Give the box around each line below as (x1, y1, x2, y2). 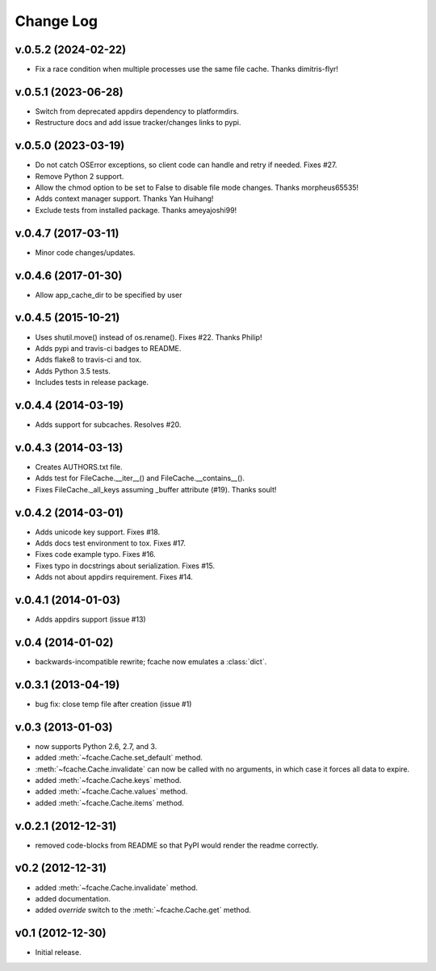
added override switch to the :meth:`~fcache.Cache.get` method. (35, 905, 252, 915)
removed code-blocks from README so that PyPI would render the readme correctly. (35, 840, 319, 850)
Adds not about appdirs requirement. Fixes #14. (35, 572, 194, 582)
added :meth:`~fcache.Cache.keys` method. (35, 775, 182, 785)
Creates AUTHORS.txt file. (35, 462, 123, 471)
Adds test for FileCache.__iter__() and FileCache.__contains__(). (35, 473, 245, 483)
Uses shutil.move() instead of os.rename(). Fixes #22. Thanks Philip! (35, 332, 262, 342)
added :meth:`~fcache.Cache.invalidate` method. (35, 882, 198, 892)
